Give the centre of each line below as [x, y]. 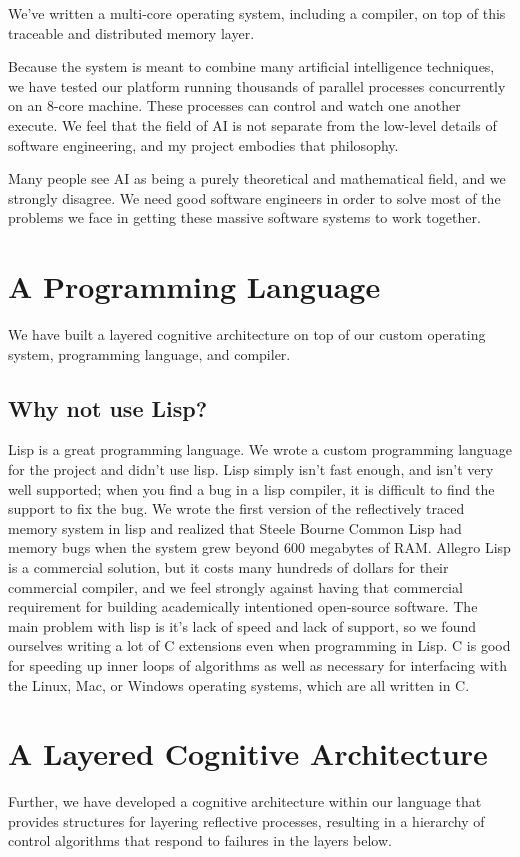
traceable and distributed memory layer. [131, 32]
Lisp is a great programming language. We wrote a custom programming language [260, 449]
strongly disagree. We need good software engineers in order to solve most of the [254, 197]
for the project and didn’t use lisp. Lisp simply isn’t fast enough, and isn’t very [251, 469]
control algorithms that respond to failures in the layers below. [200, 840]
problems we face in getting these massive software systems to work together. [244, 217]
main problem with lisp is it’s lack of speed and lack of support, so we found [242, 625]
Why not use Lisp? [108, 407]
